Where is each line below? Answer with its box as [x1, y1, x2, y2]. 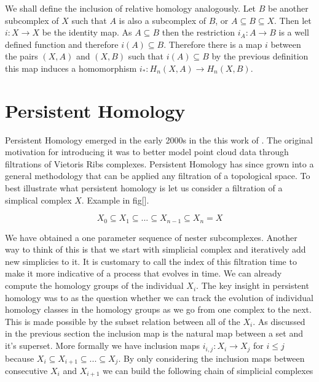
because [5, 351, 34, 364]
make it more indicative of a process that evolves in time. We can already [5, 267, 282, 280]
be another [268, 2, 309, 14]
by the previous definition [211, 50, 309, 63]
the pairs [5, 50, 38, 63]
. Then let [274, 13, 312, 26]
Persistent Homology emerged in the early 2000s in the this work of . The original [5, 133, 313, 146]
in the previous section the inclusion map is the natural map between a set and [5, 327, 304, 340]
